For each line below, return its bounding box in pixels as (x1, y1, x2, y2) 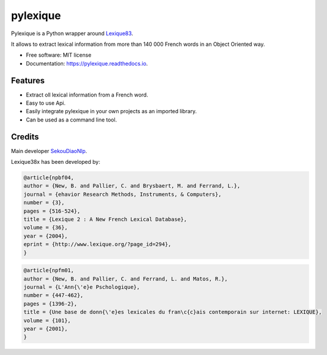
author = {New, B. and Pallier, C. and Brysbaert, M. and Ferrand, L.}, (23, 182, 241, 189)
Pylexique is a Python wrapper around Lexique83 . (11, 30, 133, 37)
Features (11, 75, 45, 86)
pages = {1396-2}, (23, 300, 77, 307)
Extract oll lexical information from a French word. (26, 91, 148, 98)
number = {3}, (23, 200, 65, 206)
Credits (11, 132, 39, 142)
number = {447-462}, (23, 292, 83, 299)
